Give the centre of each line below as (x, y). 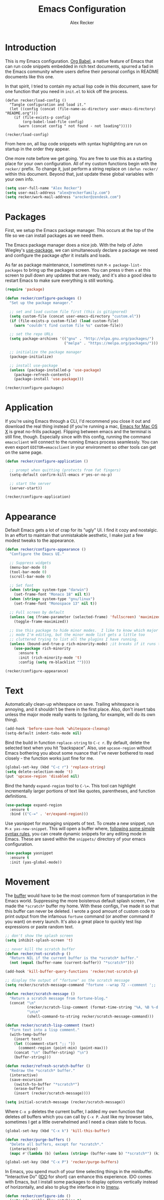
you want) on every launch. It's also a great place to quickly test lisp (73, 922)
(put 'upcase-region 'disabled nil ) (42, 776)
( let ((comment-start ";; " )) (45, 1043)
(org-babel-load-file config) (53, 122)
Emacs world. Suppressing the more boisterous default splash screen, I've (80, 900)
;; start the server (30, 484)
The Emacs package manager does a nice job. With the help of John (74, 245)
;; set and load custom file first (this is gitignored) (69, 312)
